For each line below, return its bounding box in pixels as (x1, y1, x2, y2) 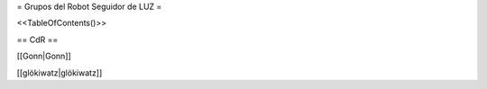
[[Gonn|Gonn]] (16, 50, 71, 62)
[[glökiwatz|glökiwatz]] (16, 67, 103, 78)
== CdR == (16, 34, 59, 45)
